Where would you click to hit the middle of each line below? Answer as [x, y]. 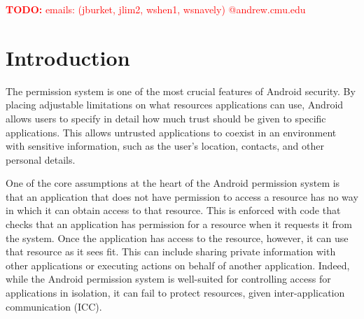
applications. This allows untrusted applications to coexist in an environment [171, 132]
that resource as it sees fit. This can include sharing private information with [171, 251]
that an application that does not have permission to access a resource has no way [182, 196]
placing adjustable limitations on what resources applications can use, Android [175, 105]
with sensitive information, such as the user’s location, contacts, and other [165, 146]
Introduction [68, 57]
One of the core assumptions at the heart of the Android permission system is [173, 183]
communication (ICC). [54, 306]
